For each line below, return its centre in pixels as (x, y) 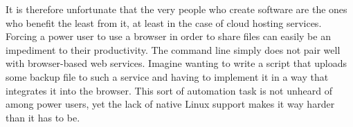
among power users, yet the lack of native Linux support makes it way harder (170, 104)
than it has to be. (43, 117)
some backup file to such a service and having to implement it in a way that (167, 76)
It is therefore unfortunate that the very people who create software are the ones (176, 9)
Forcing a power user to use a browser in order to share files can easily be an (168, 36)
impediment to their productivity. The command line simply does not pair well (173, 49)
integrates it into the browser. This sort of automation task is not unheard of (169, 90)
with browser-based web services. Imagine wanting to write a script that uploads (176, 63)
